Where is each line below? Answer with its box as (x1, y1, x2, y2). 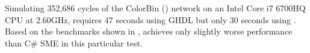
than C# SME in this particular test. (5, 36, 143, 49)
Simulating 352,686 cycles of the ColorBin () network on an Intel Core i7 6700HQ (5, 2, 306, 14)
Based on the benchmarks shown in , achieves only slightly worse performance (5, 25, 293, 38)
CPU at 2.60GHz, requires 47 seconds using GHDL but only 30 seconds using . (5, 13, 296, 26)
